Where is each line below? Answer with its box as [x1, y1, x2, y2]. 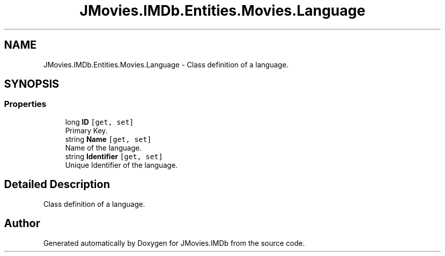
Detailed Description [4, 178, 110, 191]
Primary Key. [65, 126, 108, 135]
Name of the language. [65, 143, 142, 152]
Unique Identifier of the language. [65, 160, 178, 169]
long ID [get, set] [65, 117, 134, 126]
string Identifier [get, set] [65, 152, 163, 161]
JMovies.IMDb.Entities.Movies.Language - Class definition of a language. [43, 60, 289, 69]
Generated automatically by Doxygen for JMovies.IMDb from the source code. [43, 238, 305, 247]
